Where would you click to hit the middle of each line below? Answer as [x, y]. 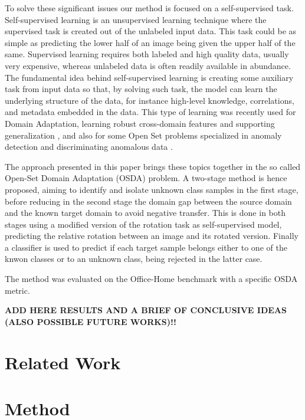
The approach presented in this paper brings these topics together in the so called [153, 166]
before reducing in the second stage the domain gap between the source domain [148, 201]
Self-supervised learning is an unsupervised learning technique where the [136, 19]
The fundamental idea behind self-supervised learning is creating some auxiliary [149, 77]
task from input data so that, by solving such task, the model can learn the [141, 89]
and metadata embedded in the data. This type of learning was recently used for [150, 112]
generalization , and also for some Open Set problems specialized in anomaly [143, 135]
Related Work [63, 362]
